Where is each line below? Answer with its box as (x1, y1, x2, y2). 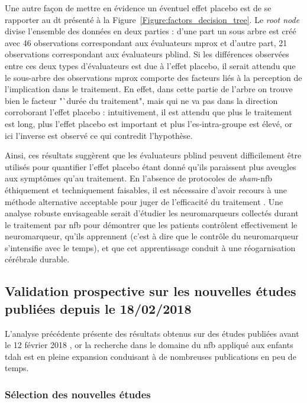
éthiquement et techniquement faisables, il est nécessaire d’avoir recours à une (5, 183, 287, 196)
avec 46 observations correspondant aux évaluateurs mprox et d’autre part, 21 (5, 36, 287, 48)
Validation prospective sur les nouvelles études (5, 282, 296, 300)
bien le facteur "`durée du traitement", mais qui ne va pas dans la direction (5, 94, 278, 106)
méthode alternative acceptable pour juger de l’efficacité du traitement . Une (5, 195, 283, 207)
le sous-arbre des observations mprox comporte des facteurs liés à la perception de (5, 71, 302, 83)
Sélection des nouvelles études (5, 386, 151, 401)
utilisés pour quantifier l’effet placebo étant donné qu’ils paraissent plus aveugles (5, 160, 296, 173)
